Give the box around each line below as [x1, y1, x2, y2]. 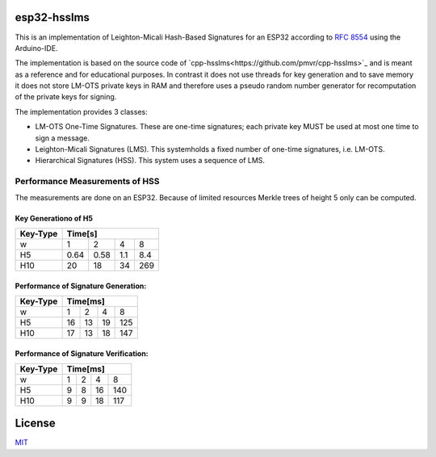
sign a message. [35, 133, 90, 143]
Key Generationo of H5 [15, 213, 93, 223]
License [15, 417, 56, 430]
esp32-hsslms [15, 10, 90, 24]
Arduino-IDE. [15, 43, 58, 52]
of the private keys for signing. [15, 92, 117, 102]
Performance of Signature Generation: [15, 281, 147, 291]
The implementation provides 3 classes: [15, 107, 149, 116]
